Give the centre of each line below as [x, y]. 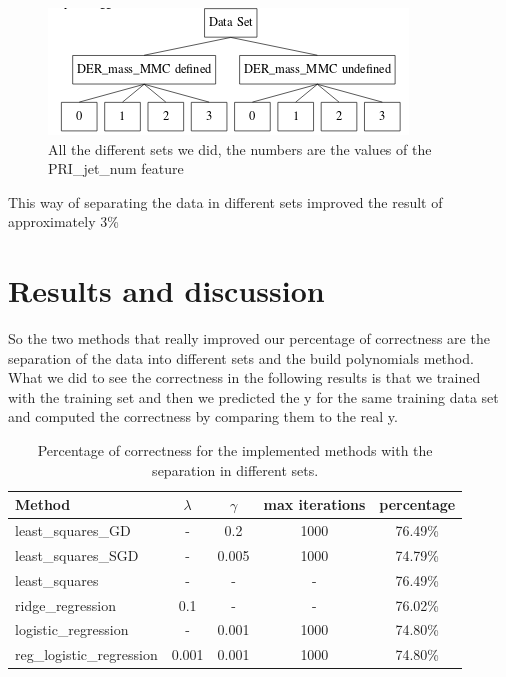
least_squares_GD [73, 530]
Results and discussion [166, 290]
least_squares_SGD [77, 554]
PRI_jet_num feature [116, 168]
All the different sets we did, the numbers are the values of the [240, 148]
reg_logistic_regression [86, 654]
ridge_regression [65, 604]
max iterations [314, 504]
